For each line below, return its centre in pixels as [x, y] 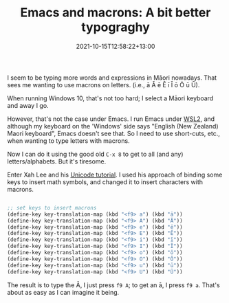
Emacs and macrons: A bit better [116, 13]
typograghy [116, 27]
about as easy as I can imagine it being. [63, 292]
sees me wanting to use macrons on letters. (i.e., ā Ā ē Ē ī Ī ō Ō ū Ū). [103, 85]
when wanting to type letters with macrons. [68, 141]
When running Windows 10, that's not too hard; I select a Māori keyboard [110, 98]
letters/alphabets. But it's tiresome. [57, 161]
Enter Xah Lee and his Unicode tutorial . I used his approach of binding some [115, 175]
